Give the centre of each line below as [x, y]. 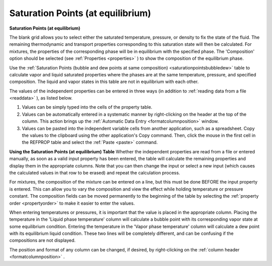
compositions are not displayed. [42, 240]
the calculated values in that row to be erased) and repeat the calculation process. [95, 172]
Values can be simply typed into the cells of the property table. [87, 107]
